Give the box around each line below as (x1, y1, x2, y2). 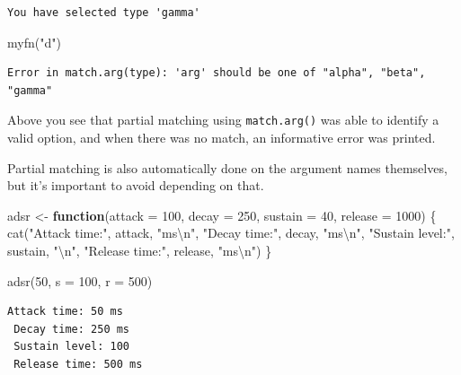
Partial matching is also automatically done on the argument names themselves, (7, 158, 448, 177)
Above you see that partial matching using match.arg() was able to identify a (7, 110, 439, 129)
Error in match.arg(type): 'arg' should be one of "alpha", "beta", (7, 66, 426, 80)
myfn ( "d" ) (7, 32, 61, 51)
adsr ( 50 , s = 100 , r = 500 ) (7, 271, 153, 290)
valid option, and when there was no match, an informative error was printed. (7, 128, 436, 147)
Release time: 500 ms (13, 357, 143, 371)
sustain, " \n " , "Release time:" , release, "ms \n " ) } (7, 241, 272, 259)
